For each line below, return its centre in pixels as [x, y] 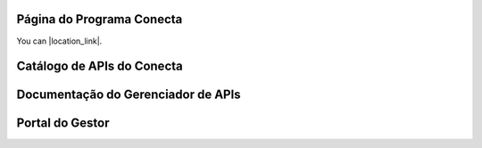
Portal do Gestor [63, 123]
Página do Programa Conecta [100, 19]
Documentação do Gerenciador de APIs [129, 95]
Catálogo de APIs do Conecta [100, 66]
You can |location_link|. [59, 41]
